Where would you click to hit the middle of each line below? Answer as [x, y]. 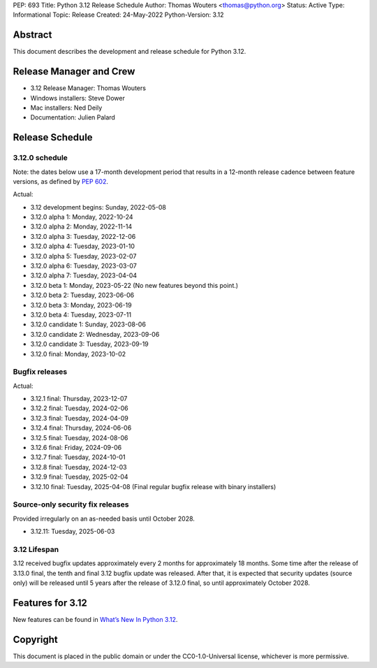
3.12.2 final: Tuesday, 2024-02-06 [79, 408]
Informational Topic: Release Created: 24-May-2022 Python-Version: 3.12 [118, 15]
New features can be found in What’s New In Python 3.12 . [95, 619]
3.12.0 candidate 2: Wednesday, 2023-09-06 [95, 334]
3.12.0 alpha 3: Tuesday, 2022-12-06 [83, 236]
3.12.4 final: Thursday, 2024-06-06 [81, 428]
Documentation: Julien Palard [73, 117]
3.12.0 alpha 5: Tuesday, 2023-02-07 [83, 256]
